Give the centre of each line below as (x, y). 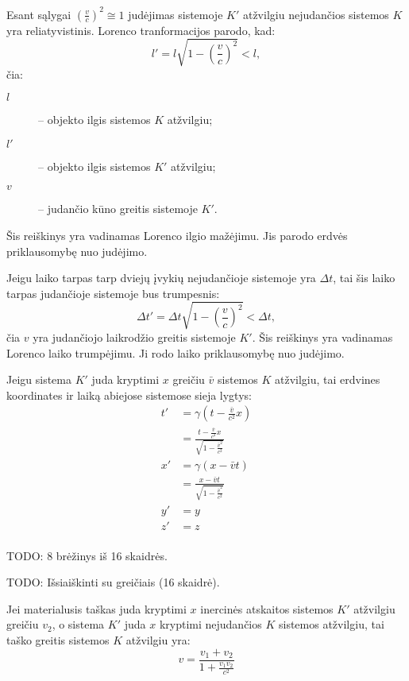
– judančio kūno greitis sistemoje (118, 209)
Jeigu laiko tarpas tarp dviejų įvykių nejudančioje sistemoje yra (161, 278)
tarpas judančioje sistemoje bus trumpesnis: (113, 293)
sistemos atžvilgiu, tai (331, 624)
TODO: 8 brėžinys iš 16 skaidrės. (87, 555)
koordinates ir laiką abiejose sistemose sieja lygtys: (129, 395)
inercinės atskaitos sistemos (267, 608)
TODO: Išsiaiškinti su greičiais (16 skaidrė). (113, 582)
